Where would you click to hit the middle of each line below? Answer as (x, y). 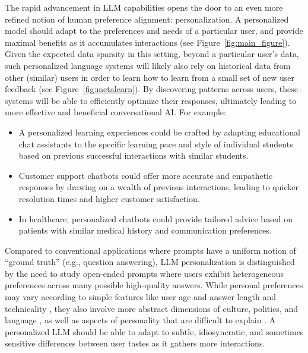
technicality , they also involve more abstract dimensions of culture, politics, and (152, 308)
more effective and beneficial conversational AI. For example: (115, 112)
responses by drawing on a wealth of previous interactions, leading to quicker (158, 187)
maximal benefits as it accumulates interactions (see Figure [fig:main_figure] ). (147, 42)
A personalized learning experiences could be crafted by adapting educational (159, 132)
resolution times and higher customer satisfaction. (109, 198)
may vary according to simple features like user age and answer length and (141, 297)
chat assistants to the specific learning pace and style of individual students (156, 144)
